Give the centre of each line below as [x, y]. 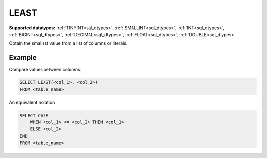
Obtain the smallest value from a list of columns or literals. [68, 43]
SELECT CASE [34, 115]
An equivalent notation [32, 102]
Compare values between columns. [45, 70]
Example [23, 58]
